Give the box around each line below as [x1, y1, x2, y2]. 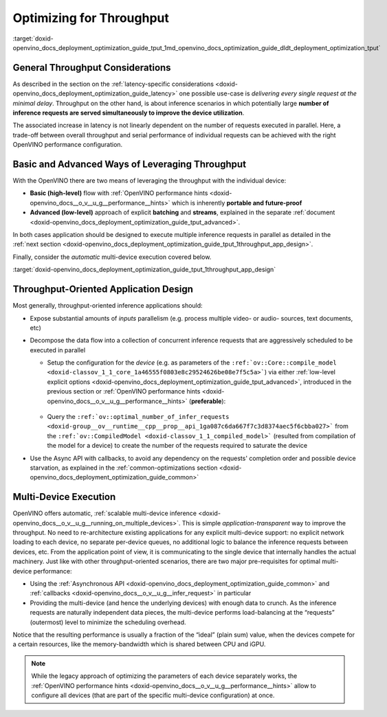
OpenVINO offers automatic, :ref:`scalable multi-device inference [12, 509, 197, 518]
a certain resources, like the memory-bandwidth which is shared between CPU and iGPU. [12, 640, 266, 648]
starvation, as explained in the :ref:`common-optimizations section [30, 464, 218, 472]
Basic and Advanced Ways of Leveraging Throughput [12, 159, 247, 170]
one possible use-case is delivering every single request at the [179, 89, 357, 98]
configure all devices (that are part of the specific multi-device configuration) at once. [31, 691, 275, 699]
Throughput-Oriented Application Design [12, 284, 194, 295]
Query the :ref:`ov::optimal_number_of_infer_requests [47, 413, 230, 421]
